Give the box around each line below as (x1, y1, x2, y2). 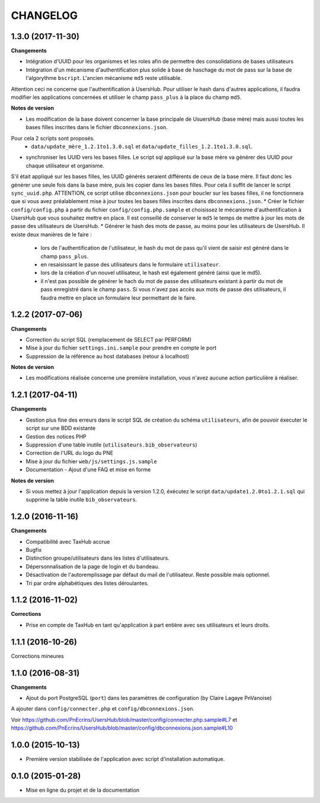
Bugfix (25, 546, 42, 553)
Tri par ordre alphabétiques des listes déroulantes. (25, 579, 149, 586)
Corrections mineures (11, 652, 65, 660)
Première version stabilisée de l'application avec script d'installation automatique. (25, 756, 225, 763)
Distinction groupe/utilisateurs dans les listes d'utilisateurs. (25, 554, 170, 562)
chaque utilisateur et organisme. (25, 162, 105, 169)
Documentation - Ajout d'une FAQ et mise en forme (25, 466, 151, 473)
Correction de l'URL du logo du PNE (25, 449, 114, 457)
